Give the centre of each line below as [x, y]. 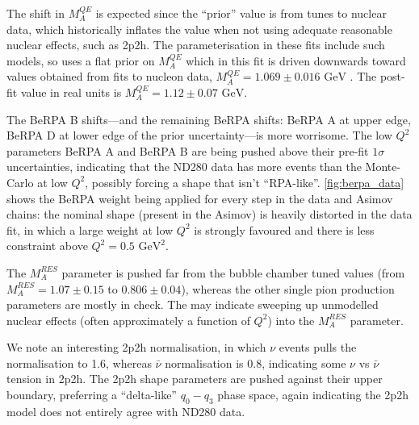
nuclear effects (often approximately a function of [128, 320]
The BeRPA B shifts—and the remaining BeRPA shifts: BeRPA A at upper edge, [209, 119]
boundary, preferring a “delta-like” [92, 395]
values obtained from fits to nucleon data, [109, 76]
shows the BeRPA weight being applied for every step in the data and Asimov [200, 198]
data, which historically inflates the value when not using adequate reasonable [199, 29]
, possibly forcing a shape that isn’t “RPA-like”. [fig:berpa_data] [245, 182]
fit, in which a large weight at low [90, 229]
